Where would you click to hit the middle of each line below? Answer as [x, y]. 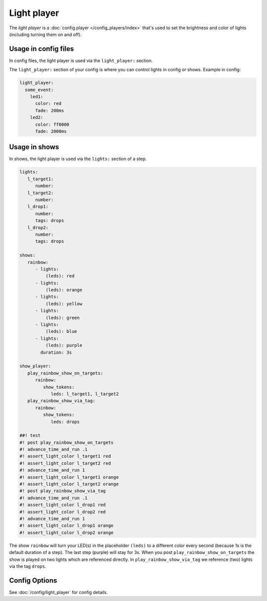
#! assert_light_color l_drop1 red [63, 505]
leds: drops [65, 422]
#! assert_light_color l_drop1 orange [67, 526]
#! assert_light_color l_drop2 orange [67, 532]
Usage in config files [42, 49]
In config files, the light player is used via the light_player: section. [81, 60]
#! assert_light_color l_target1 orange [69, 477]
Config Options [33, 580]
